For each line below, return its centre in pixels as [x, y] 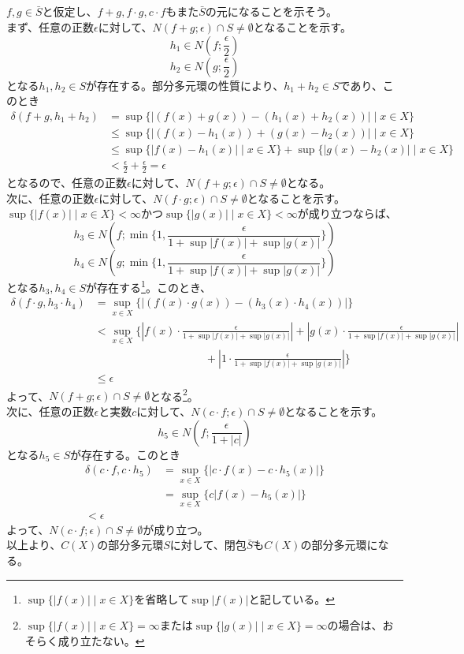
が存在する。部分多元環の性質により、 [185, 85]
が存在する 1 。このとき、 [148, 286]
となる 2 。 [174, 394]
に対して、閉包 [208, 545]
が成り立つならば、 [347, 213]
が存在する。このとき [126, 454]
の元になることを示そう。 [271, 11]
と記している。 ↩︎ [292, 598]
